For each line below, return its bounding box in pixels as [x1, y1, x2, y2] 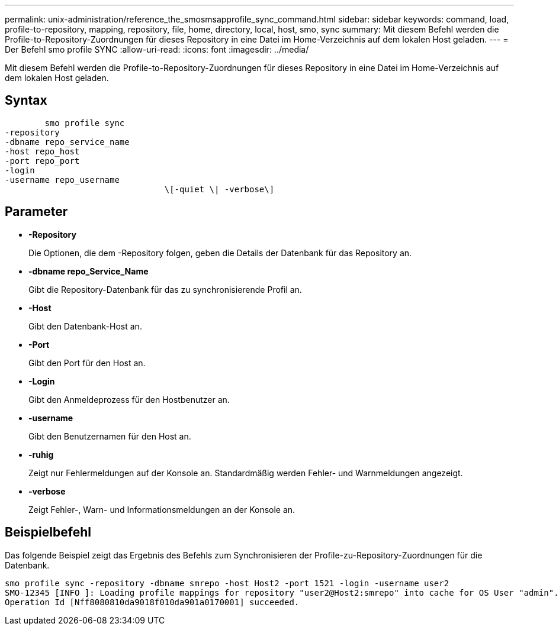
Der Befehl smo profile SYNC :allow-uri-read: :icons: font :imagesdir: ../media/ [5, 44, 309, 54]
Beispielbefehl [5, 525, 91, 540]
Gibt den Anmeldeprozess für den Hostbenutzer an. [28, 394, 230, 405]
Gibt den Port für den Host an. [28, 357, 146, 368]
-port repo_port [5, 156, 80, 166]
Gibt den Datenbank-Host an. [28, 321, 142, 331]
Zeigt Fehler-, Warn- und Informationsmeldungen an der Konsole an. [28, 504, 295, 515]
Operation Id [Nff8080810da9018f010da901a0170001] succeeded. [5, 597, 300, 607]
